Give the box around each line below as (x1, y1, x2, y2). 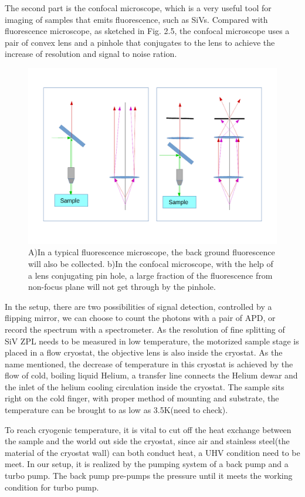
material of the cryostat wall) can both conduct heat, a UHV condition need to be (5, 446, 300, 458)
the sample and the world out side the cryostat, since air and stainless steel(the (5, 435, 290, 447)
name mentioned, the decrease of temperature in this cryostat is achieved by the (5, 357, 293, 370)
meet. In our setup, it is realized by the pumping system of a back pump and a (5, 458, 289, 470)
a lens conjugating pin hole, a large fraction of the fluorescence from (28, 269, 273, 281)
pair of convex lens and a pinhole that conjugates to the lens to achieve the (5, 36, 275, 48)
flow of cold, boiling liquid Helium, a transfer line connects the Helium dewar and (5, 369, 298, 381)
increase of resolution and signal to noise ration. (5, 48, 177, 60)
